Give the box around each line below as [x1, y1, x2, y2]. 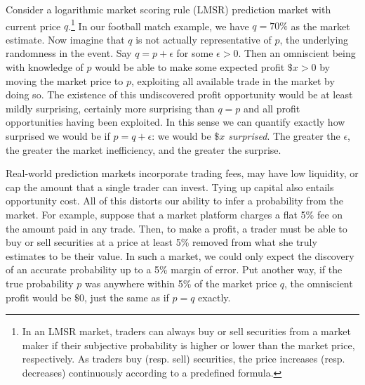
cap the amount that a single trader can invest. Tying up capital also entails [6, 179, 334, 194]
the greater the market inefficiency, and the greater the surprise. [6, 142, 281, 157]
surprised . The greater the [228, 129, 340, 143]
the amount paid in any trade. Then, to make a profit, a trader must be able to [6, 221, 347, 235]
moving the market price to [6, 73, 124, 88]
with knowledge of [6, 60, 84, 74]
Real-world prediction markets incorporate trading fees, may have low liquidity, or [6, 166, 359, 181]
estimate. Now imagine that [6, 32, 125, 46]
